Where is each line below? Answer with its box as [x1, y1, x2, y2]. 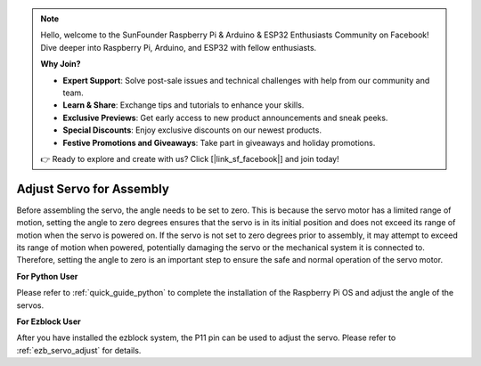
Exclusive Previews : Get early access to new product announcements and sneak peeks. [62, 112, 388, 123]
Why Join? [40, 59, 81, 69]
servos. [16, 299, 45, 311]
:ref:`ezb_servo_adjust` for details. [16, 345, 142, 355]
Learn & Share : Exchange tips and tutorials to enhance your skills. [62, 100, 305, 110]
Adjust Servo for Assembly [16, 181, 169, 196]
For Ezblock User [16, 316, 81, 327]
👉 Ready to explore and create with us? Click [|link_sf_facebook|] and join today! [40, 153, 339, 164]
